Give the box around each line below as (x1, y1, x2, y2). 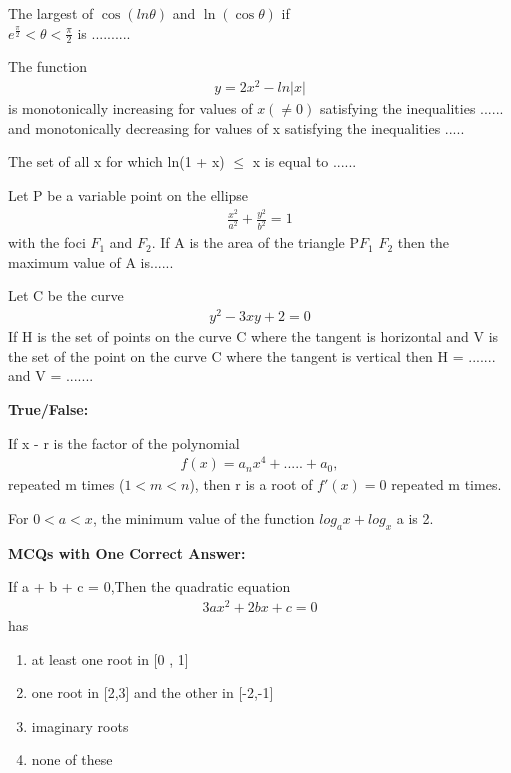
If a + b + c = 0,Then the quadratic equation (8, 576, 291, 597)
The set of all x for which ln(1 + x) (8, 151, 225, 172)
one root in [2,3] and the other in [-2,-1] (31, 682, 274, 703)
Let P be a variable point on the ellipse (8, 184, 249, 205)
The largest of (8, 3, 94, 23)
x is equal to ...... (252, 151, 357, 172)
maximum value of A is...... (8, 251, 174, 272)
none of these (31, 749, 113, 770)
